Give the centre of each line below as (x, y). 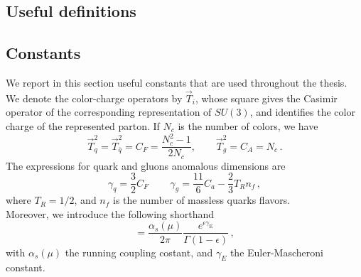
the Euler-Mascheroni (276, 252)
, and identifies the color (302, 112)
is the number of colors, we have (248, 125)
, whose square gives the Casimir (266, 98)
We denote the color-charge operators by (94, 98)
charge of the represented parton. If (83, 125)
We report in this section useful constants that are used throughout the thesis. (177, 82)
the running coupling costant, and (139, 252)
